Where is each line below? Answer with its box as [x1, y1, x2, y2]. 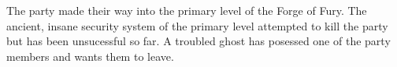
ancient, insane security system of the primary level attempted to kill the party [6, 17, 388, 33]
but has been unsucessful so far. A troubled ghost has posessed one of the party [6, 33, 391, 49]
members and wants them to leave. [6, 48, 174, 64]
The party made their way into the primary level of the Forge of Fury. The [6, 2, 367, 18]
